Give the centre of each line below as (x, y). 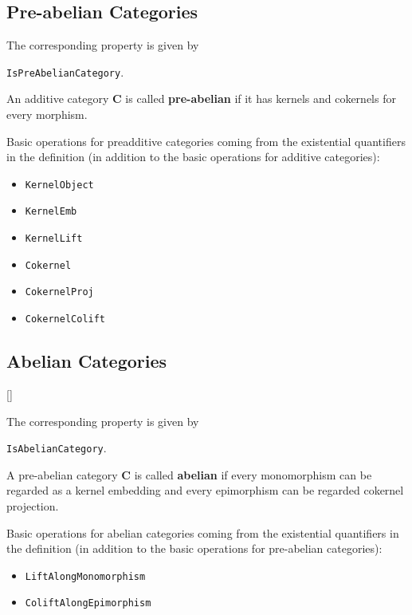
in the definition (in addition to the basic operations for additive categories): (193, 157)
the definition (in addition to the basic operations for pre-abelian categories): (194, 548)
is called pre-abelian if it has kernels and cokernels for (261, 99)
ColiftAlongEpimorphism (88, 603)
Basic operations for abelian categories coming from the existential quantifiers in (203, 532)
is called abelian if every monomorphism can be (253, 474)
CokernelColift (65, 319)
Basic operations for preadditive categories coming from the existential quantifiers (206, 141)
